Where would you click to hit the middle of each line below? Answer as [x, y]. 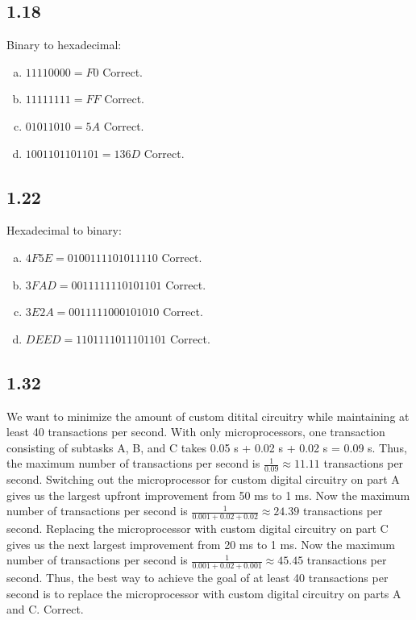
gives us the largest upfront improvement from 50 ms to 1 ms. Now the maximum [208, 495]
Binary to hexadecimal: [64, 45]
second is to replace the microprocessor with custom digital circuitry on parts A [204, 593]
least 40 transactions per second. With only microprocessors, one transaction [196, 432]
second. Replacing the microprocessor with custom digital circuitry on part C [198, 528]
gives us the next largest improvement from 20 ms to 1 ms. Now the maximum [201, 544]
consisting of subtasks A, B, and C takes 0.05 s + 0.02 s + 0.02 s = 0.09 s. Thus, [207, 447]
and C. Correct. [45, 609]
